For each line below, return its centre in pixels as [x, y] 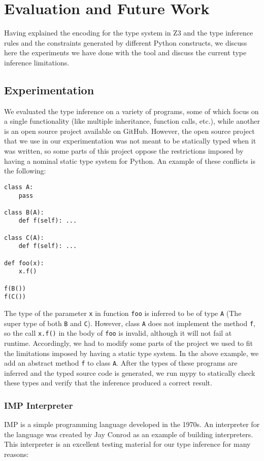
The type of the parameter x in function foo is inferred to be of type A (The [123, 313]
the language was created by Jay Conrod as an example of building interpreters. [129, 434]
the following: [25, 171]
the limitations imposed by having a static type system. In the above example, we [131, 353]
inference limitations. [37, 62]
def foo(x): [24, 263]
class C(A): [24, 238]
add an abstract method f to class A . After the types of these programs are [121, 363]
